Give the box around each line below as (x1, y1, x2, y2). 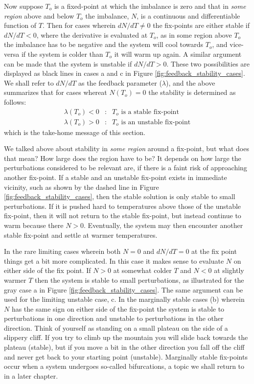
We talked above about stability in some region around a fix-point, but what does (4, 143, 249, 154)
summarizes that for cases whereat (4, 87, 107, 97)
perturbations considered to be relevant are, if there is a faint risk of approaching (4, 162, 247, 173)
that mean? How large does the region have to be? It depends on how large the (4, 153, 241, 163)
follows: (4, 96, 26, 107)
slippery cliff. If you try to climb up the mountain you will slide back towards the (4, 332, 248, 342)
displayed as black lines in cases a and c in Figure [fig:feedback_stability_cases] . (4, 68, 245, 78)
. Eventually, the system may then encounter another (84, 220, 243, 230)
